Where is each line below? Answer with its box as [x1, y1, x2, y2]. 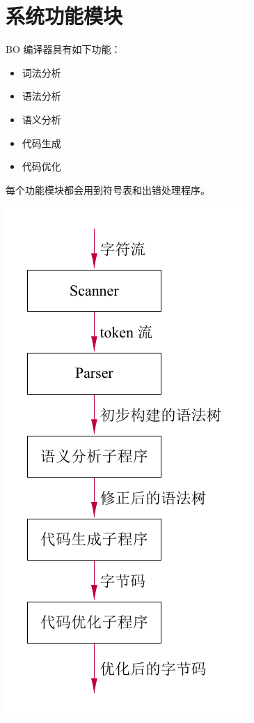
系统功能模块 [6, 1, 123, 30]
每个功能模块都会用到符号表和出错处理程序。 [6, 182, 210, 197]
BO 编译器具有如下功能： [6, 42, 121, 56]
